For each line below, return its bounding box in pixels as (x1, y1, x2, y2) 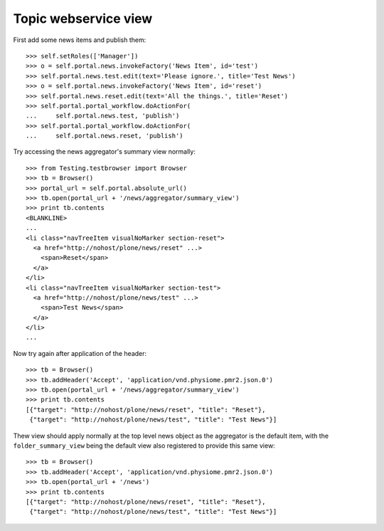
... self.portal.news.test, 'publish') (26, 112, 180, 120)
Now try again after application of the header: (13, 349, 147, 357)
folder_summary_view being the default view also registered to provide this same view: (13, 441, 275, 450)
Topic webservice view (13, 11, 153, 26)
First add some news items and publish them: (13, 36, 146, 44)
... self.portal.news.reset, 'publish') (26, 132, 184, 140)
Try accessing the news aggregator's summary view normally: (13, 147, 196, 156)
